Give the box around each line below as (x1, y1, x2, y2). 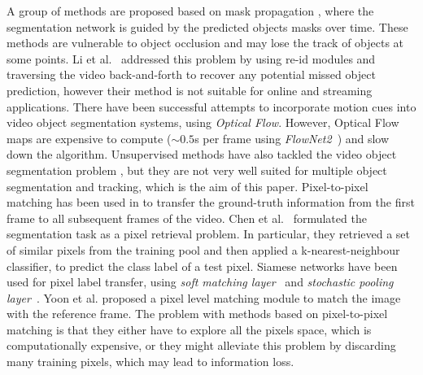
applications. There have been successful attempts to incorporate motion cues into (7, 98, 416, 115)
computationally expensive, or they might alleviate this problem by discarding (7, 337, 396, 354)
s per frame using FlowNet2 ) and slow (194, 129, 390, 146)
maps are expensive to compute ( (7, 129, 172, 146)
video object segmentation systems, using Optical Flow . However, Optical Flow (7, 114, 399, 131)
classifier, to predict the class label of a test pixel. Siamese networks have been (7, 257, 398, 274)
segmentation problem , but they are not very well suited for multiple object (7, 161, 387, 178)
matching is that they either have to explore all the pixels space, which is (7, 320, 372, 338)
